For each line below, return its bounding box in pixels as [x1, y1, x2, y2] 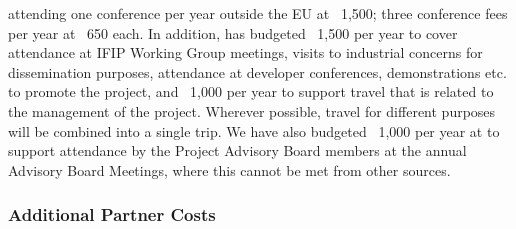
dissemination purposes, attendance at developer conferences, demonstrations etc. [8, 61, 507, 82]
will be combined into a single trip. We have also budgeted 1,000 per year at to [8, 120, 500, 141]
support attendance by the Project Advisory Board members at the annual [8, 140, 467, 161]
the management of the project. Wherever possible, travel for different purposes [8, 100, 496, 121]
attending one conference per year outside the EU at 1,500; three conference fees [8, 3, 508, 23]
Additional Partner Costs [8, 202, 216, 227]
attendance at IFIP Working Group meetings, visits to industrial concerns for [8, 42, 483, 63]
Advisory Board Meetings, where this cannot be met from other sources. [8, 159, 451, 180]
